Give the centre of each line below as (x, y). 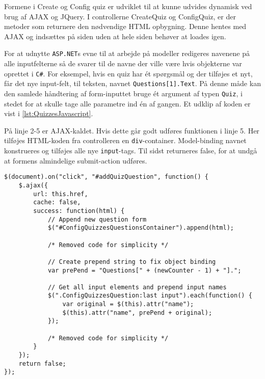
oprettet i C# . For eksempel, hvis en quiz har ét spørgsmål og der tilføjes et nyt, (128, 73)
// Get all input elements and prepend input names (137, 287)
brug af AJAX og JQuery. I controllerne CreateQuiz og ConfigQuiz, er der (120, 16)
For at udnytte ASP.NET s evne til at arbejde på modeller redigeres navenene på (127, 53)
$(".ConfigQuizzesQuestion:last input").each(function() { (150, 296)
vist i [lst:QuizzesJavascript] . (49, 113)
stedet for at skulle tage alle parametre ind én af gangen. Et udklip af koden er (127, 103)
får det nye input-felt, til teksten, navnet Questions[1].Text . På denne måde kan (132, 83)
